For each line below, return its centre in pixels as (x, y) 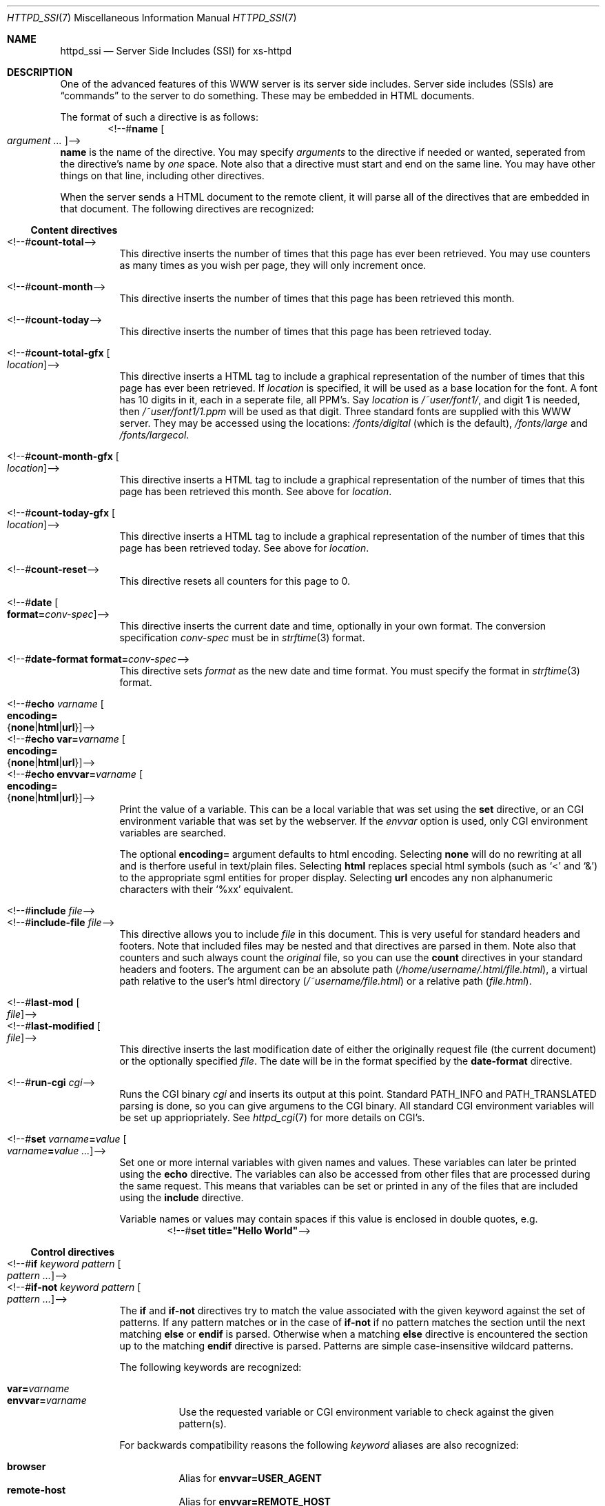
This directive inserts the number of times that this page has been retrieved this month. (317, 298)
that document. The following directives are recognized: (187, 209)
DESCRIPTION (40, 72)
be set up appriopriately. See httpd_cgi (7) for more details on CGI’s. (272, 1117)
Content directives (74, 230)
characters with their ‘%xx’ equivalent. (206, 889)
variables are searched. (173, 833)
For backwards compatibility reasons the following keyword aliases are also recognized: (319, 1445)
